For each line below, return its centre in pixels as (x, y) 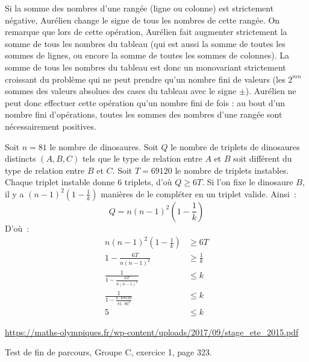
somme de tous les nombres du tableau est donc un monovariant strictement (145, 67)
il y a (14, 193)
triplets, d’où (148, 182)
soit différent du (263, 158)
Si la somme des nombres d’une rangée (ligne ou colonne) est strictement (139, 8)
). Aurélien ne (271, 91)
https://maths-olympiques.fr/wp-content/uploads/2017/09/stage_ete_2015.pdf (152, 332)
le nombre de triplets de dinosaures (235, 146)
